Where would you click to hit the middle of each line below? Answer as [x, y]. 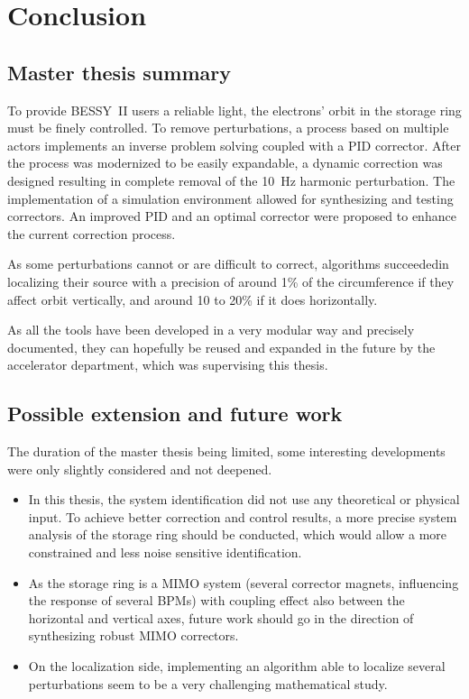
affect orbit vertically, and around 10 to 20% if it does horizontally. [193, 299]
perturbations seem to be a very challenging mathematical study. [208, 683]
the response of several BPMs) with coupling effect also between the [216, 600]
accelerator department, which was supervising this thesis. [168, 365]
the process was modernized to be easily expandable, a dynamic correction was [225, 163]
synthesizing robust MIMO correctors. [133, 635]
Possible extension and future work [175, 414]
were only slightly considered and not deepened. [140, 469]
